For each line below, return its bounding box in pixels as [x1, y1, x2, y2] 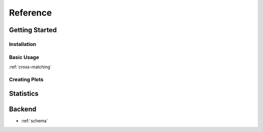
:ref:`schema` [21, 118, 48, 124]
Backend [9, 105, 37, 113]
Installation [9, 40, 37, 47]
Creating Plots [9, 76, 44, 83]
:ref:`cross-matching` [9, 64, 52, 70]
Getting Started [9, 26, 57, 34]
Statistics [9, 90, 39, 98]
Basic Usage [9, 54, 39, 60]
